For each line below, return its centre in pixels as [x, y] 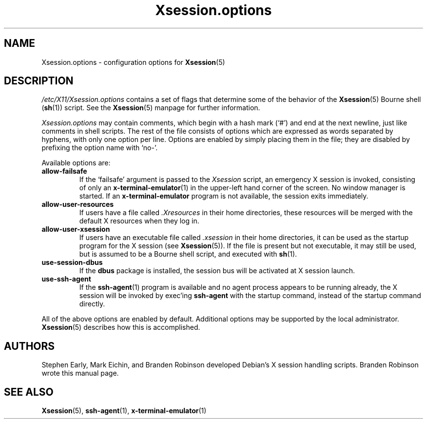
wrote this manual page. [80, 373]
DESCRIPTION [39, 81]
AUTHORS [29, 346]
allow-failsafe [64, 171]
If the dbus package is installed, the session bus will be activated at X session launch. [217, 271]
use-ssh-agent [66, 279]
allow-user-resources [78, 204]
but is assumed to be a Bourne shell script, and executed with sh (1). [188, 254]
